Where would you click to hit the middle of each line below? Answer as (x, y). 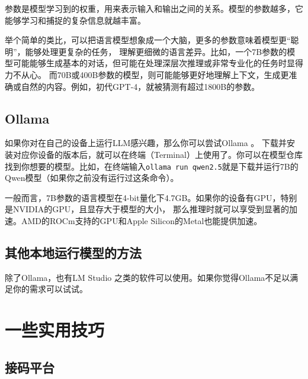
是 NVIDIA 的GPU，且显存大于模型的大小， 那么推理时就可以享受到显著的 (147, 209)
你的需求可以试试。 (50, 289)
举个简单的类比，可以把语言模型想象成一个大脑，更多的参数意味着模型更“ (148, 40)
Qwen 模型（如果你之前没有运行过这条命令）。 (92, 178)
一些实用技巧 (55, 330)
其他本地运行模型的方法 (73, 252)
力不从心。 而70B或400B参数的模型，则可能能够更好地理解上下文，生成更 (147, 74)
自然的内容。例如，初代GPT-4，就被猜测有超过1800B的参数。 (140, 86)
